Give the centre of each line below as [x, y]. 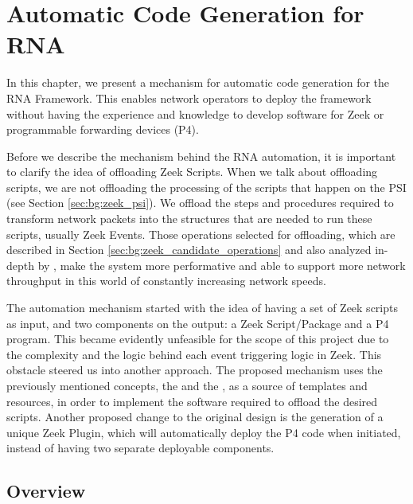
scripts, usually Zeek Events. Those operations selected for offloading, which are [201, 234]
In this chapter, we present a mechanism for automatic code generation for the [198, 82]
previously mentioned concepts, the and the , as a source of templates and [187, 385]
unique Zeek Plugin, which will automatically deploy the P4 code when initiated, [204, 432]
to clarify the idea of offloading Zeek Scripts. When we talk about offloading [192, 172]
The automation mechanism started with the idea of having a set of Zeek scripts [202, 308]
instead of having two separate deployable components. [140, 448]
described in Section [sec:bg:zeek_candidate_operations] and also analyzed [189, 250]
